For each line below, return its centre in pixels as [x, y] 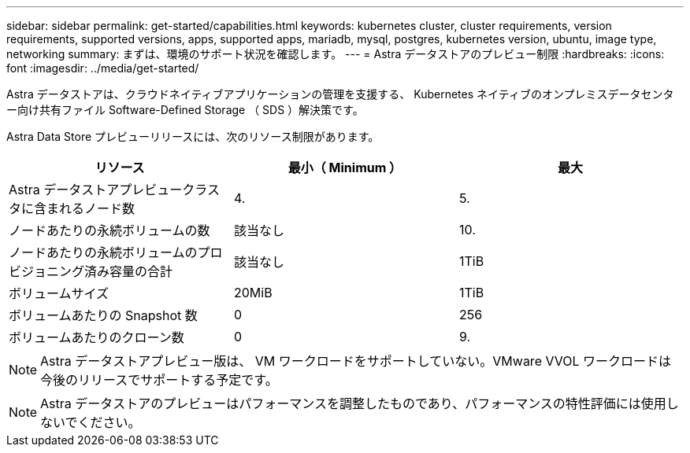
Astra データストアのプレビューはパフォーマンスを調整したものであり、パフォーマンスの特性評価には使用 [353, 403]
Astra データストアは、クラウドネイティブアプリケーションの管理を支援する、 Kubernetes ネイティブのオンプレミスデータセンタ [340, 94]
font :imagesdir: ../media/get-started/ [103, 68]
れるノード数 [97, 208]
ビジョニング [47, 271]
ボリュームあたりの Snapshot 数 [103, 315]
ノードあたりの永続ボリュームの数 [109, 230]
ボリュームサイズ [59, 293]
